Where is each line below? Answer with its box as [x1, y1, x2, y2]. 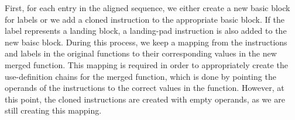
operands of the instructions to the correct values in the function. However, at [5, 82, 284, 94]
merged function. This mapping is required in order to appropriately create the [5, 58, 288, 70]
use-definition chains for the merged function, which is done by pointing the [5, 70, 276, 82]
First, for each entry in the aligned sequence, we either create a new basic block [5, 2, 290, 13]
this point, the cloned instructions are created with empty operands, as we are [5, 93, 285, 105]
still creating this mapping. [5, 104, 102, 117]
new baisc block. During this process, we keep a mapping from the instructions [5, 36, 287, 48]
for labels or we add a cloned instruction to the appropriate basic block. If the [5, 13, 285, 25]
